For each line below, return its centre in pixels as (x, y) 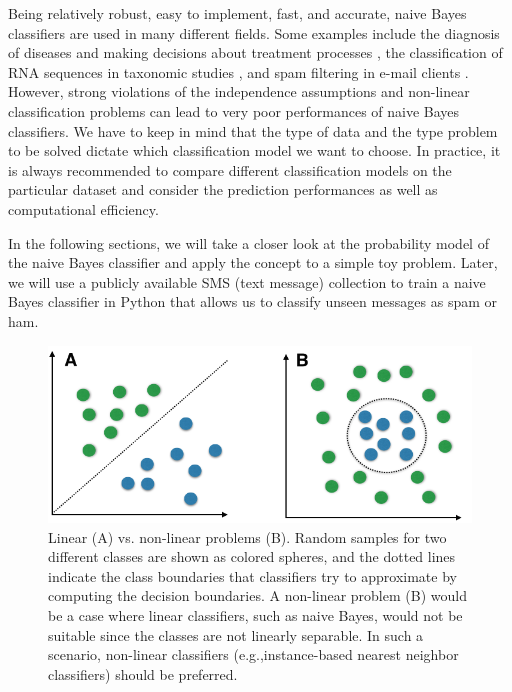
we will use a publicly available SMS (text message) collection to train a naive (247, 281)
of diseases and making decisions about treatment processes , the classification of (255, 52)
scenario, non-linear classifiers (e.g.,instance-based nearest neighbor (253, 654)
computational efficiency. (83, 208)
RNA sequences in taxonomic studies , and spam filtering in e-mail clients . (238, 71)
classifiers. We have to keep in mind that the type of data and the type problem (253, 130)
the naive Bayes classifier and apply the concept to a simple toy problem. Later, (253, 262)
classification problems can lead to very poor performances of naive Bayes (234, 110)
